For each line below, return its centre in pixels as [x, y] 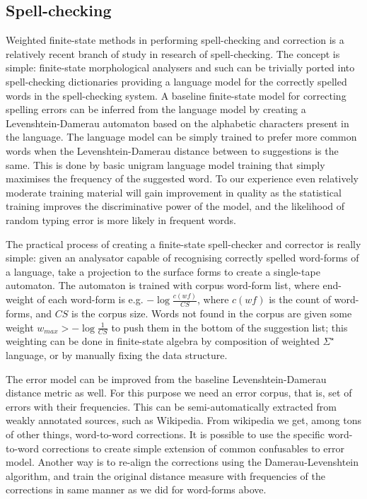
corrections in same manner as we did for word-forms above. [136, 489]
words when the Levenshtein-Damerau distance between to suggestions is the [172, 150]
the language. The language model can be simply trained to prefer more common [181, 137]
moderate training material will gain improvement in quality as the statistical [174, 192]
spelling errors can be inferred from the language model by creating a [156, 109]
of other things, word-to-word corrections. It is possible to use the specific [165, 434]
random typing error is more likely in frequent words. [121, 219]
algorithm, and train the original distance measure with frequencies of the [165, 475]
